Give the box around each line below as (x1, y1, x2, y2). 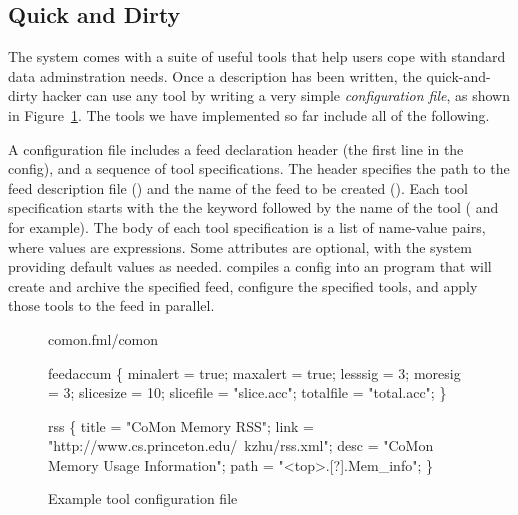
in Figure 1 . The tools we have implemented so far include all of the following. (8, 104, 490, 125)
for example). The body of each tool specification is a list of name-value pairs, (8, 216, 486, 237)
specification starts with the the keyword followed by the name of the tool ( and (8, 197, 499, 218)
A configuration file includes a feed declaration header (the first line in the (8, 138, 464, 159)
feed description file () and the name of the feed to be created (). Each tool (8, 177, 468, 198)
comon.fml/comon (48, 328, 159, 349)
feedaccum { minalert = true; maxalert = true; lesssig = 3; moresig (48, 362, 461, 383)
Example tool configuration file (48, 488, 238, 509)
